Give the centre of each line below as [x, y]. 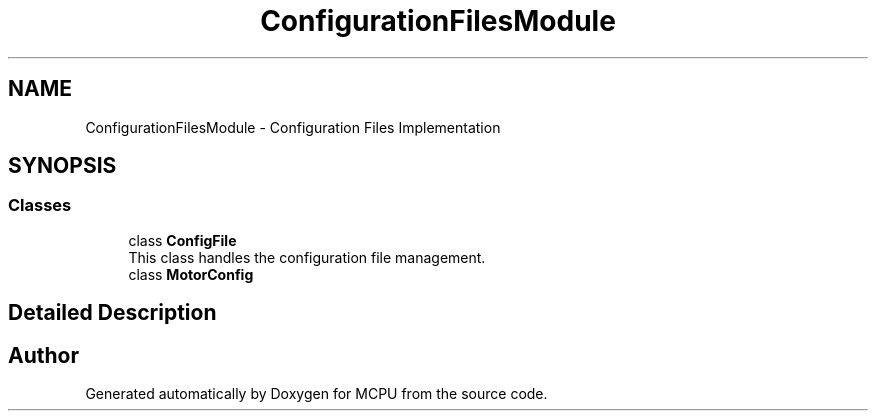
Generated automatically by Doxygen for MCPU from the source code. [316, 394]
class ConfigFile [182, 240]
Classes [40, 205]
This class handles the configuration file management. [307, 257]
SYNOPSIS [62, 166]
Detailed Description [112, 313]
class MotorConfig [191, 274]
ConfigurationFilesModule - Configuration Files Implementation [293, 127]
